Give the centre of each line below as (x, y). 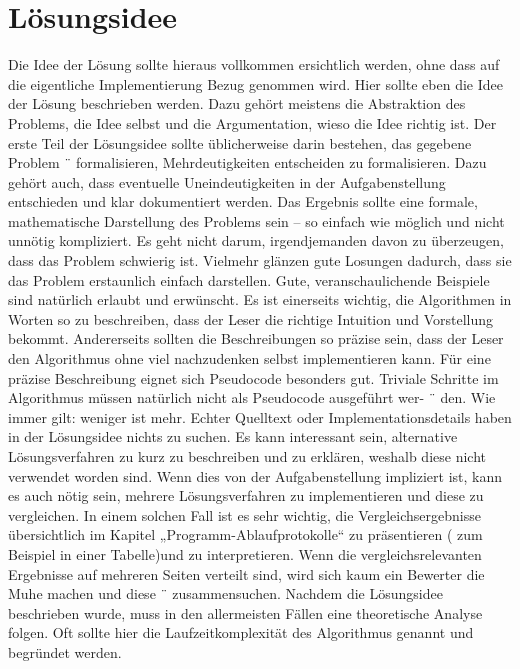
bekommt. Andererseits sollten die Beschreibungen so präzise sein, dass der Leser (256, 338)
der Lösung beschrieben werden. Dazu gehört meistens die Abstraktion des (237, 103)
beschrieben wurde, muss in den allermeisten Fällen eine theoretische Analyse (245, 612)
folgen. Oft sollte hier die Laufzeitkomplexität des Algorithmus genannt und (241, 632)
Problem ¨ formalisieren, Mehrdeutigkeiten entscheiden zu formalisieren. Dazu (247, 162)
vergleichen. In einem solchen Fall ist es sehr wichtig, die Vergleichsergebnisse (244, 514)
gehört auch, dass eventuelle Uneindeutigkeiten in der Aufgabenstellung (227, 181)
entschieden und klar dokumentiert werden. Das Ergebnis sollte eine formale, (243, 201)
